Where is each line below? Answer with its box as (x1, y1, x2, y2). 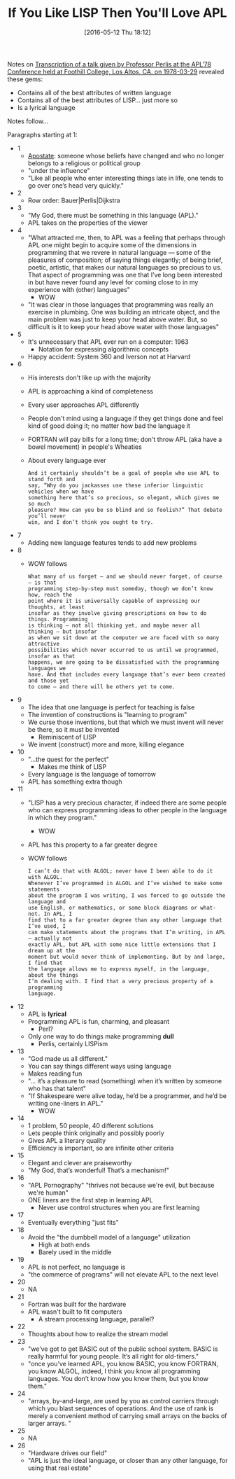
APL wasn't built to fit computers (27, 1307, 122, 1316)
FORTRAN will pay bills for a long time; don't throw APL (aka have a (27, 435, 222, 443)
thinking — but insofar (27, 628, 98, 635)
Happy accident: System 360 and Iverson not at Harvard (27, 352, 191, 361)
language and (27, 898, 66, 905)
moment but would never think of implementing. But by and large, (27, 953, 226, 960)
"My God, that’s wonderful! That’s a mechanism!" (27, 1166, 170, 1174)
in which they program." (27, 813, 97, 821)
